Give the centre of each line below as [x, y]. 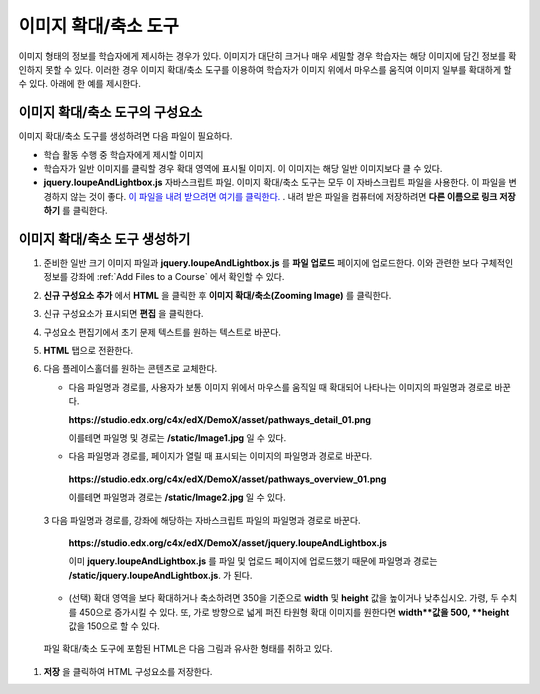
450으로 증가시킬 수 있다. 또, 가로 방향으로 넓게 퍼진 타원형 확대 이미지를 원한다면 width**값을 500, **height [294, 612]
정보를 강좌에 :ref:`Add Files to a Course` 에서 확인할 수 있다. [164, 277]
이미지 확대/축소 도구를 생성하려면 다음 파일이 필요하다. [125, 136]
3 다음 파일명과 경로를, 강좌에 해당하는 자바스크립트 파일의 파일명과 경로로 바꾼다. [202, 520]
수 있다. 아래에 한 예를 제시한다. [80, 84]
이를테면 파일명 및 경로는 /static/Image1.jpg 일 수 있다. [177, 438]
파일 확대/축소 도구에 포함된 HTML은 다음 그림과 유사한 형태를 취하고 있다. [188, 649]
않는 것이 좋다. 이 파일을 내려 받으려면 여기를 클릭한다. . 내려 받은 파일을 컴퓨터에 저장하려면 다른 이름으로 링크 [284, 196]
